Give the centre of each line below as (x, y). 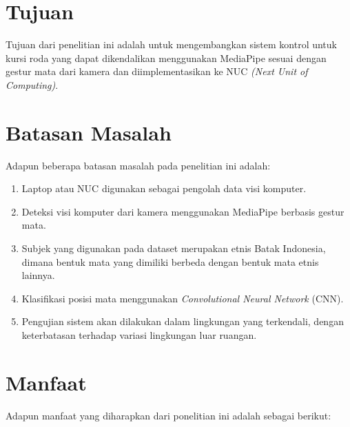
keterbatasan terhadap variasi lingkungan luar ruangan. (139, 334)
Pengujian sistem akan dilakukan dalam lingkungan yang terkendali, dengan (183, 321)
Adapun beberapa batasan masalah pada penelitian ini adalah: (138, 165)
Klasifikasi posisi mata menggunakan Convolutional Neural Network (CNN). (183, 298)
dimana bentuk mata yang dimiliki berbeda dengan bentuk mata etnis (170, 261)
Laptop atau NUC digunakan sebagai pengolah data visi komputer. (164, 188)
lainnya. (38, 275)
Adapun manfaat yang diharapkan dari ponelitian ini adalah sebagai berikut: (168, 415)
